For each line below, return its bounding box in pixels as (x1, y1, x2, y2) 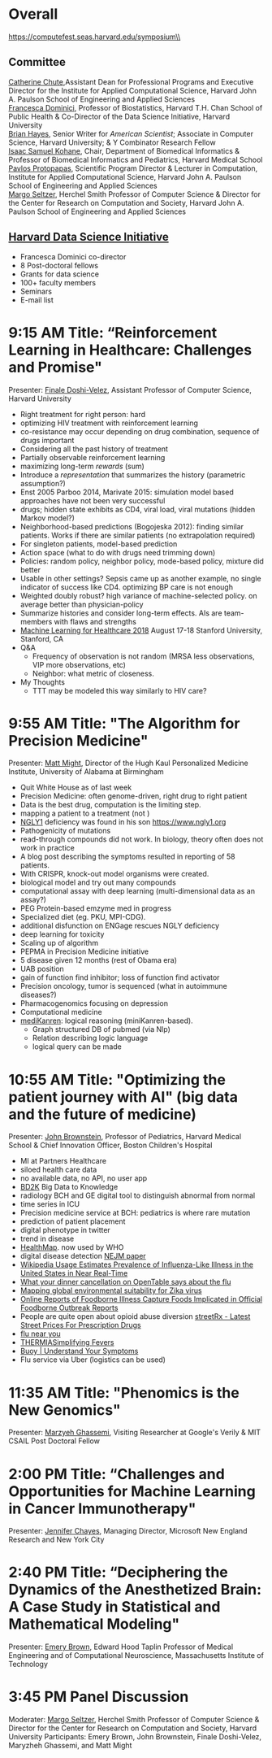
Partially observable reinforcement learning (19, 452, 166, 462)
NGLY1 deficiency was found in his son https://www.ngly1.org (19, 817, 227, 827)
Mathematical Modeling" (8, 1615, 180, 1634)
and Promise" (8, 358, 103, 376)
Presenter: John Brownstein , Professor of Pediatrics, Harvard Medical (8, 1132, 242, 1142)
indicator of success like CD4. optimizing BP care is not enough (19, 582, 234, 592)
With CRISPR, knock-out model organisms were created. (19, 869, 209, 879)
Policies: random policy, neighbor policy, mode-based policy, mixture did (19, 556, 264, 566)
